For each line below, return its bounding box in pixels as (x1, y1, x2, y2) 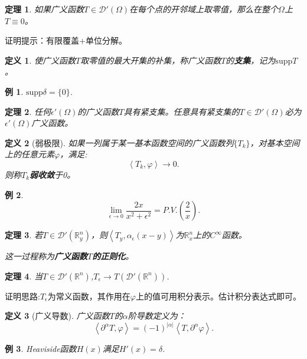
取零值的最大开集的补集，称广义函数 (80, 54, 221, 66)
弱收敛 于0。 (30, 168, 76, 180)
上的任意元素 (5, 148, 54, 160)
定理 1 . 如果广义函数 (5, 3, 84, 15)
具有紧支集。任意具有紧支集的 (123, 105, 240, 117)
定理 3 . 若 (5, 229, 43, 241)
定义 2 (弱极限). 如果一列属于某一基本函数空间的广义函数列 (5, 136, 234, 149)
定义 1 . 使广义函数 (5, 54, 76, 66)
